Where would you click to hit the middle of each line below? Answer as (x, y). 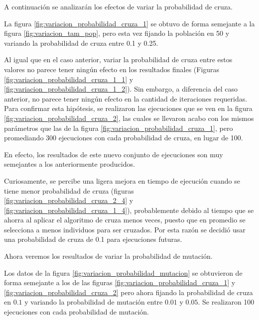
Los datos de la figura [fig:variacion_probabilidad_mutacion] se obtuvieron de (123, 272)
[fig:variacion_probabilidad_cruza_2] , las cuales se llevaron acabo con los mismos (129, 118)
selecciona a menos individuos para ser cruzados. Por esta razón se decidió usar (125, 229)
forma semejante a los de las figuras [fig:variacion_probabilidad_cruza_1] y (120, 282)
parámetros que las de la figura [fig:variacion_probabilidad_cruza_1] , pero (119, 128)
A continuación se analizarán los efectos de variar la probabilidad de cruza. (118, 6)
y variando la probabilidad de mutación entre (94, 302)
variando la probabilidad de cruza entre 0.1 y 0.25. (81, 43)
